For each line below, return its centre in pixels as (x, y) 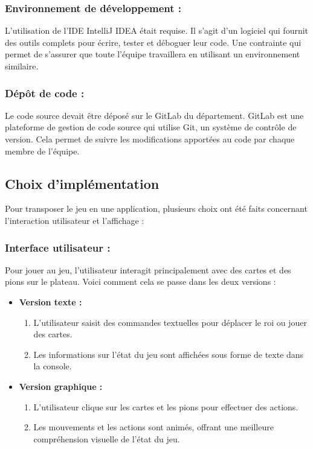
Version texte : (50, 301)
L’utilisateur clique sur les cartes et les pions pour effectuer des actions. (166, 406)
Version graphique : (61, 386)
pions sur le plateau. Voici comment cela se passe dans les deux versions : (140, 282)
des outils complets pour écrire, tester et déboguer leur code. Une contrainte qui (153, 42)
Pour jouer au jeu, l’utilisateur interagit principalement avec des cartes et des (148, 269)
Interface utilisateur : (58, 247)
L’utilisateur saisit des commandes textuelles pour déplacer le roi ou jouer (170, 322)
